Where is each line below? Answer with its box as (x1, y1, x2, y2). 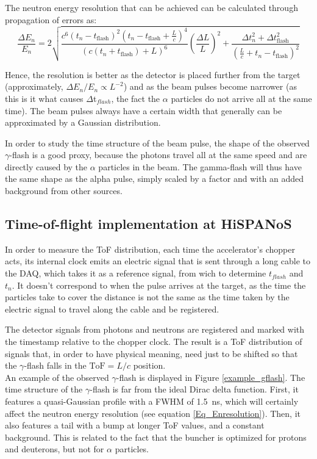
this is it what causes (5, 92, 84, 104)
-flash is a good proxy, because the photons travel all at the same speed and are (9, 148, 307, 161)
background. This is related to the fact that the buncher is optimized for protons (5, 430, 307, 443)
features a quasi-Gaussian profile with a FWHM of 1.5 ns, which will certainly (5, 395, 299, 407)
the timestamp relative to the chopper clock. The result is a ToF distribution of (5, 335, 302, 348)
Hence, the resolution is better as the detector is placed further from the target (5, 68, 301, 81)
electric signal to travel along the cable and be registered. (5, 302, 219, 315)
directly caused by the (5, 160, 88, 173)
